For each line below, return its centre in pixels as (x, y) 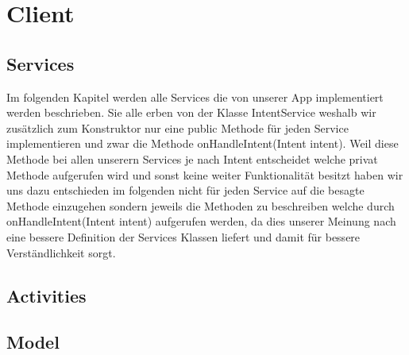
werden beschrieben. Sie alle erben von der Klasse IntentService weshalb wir (191, 112)
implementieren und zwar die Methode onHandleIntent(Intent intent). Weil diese (203, 143)
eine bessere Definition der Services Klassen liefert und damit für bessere (183, 236)
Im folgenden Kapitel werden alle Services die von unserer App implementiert (195, 96)
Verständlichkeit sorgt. (61, 252)
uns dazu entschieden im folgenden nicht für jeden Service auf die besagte (185, 190)
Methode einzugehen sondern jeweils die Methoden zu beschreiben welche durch (201, 205)
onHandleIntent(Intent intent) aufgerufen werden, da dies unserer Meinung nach (201, 221)
